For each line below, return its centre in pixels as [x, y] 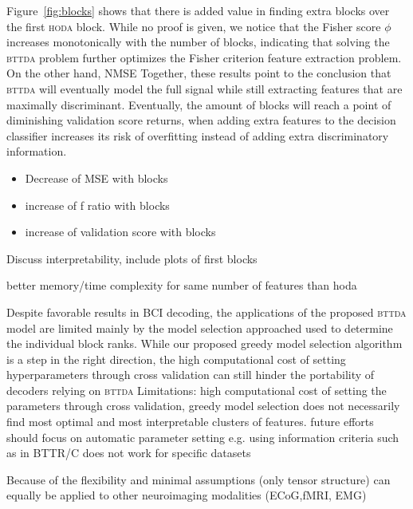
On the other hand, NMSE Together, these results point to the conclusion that [199, 73]
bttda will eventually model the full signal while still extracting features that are [205, 88]
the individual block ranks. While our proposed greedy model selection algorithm [205, 343]
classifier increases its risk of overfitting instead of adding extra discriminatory [198, 135]
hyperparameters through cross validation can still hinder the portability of [191, 375]
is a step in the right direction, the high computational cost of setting [176, 359]
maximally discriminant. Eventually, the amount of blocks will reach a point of [199, 104]
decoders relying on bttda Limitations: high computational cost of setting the [197, 390]
